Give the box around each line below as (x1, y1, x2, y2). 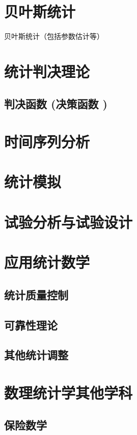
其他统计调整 (4, 347, 68, 363)
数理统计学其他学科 (4, 382, 133, 403)
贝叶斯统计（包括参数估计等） (4, 31, 104, 42)
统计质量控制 (4, 286, 68, 302)
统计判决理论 (4, 60, 90, 81)
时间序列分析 (4, 131, 90, 152)
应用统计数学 (4, 252, 90, 273)
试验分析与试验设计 (4, 211, 133, 232)
